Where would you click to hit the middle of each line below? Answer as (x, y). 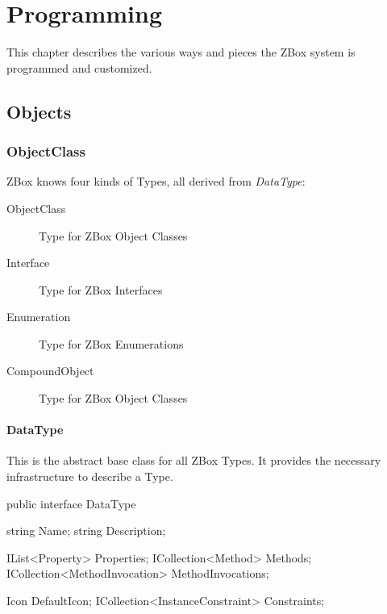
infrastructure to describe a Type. (90, 476)
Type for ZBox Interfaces (101, 289)
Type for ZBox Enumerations (111, 343)
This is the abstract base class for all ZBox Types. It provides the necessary (194, 460)
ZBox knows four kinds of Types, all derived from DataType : (156, 181)
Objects (39, 111)
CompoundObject (50, 371)
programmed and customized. (79, 67)
